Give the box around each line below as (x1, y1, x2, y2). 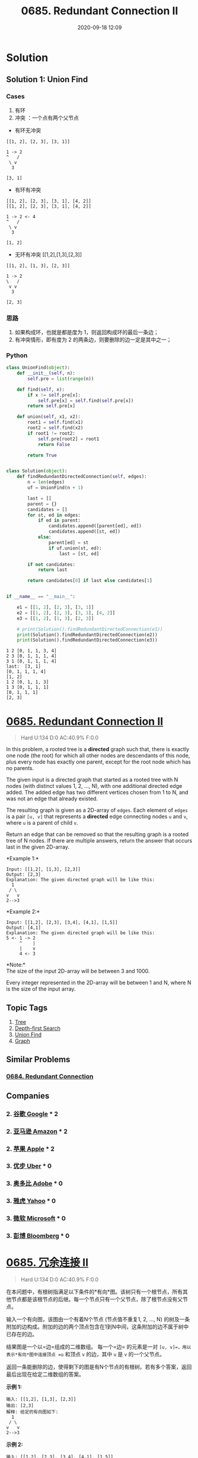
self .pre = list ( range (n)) (27, 376, 94, 382)
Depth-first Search (14, 1025, 61, 1032)
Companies (6, 1091, 50, 1101)
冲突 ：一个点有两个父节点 (14, 114, 79, 121)
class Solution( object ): (6, 468, 68, 474)
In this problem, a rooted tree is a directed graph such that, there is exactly (6, 746, 190, 753)
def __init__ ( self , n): (17, 370, 76, 376)
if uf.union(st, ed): (48, 545, 102, 551)
